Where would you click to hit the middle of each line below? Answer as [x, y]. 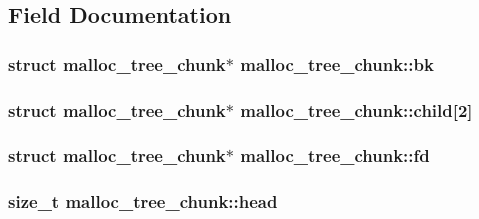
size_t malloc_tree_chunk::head [143, 201]
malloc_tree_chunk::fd [335, 155]
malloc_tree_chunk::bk [337, 63]
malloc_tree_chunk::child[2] [356, 109]
